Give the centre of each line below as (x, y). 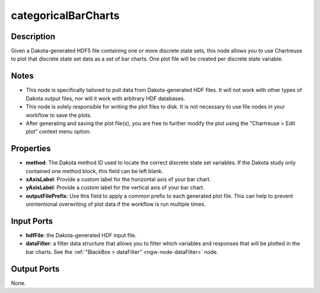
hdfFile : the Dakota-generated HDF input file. (81, 235)
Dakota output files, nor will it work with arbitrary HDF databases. (105, 98)
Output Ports (35, 269)
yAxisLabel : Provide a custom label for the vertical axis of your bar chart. (115, 187)
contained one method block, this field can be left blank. (95, 171)
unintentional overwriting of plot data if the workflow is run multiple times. (116, 204)
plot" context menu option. (58, 132)
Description (33, 36)
